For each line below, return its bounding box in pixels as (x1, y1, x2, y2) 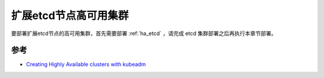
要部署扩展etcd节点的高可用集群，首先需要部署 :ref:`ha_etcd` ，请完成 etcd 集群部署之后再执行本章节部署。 (11, 30, 277, 37)
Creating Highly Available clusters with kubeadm (26, 61, 146, 68)
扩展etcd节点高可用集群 (11, 9, 129, 22)
